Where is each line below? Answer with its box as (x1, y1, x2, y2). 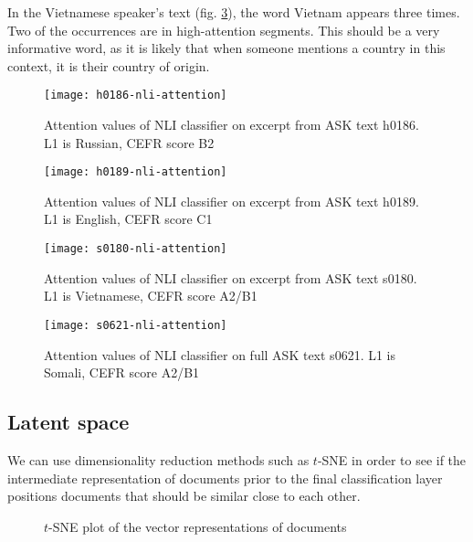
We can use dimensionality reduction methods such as (7, 450, 310, 469)
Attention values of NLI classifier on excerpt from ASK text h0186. (44, 115, 419, 134)
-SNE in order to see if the (317, 450, 467, 469)
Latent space (7, 408, 130, 436)
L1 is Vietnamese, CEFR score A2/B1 (44, 286, 258, 305)
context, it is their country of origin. (7, 56, 210, 75)
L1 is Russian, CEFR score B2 (44, 133, 215, 152)
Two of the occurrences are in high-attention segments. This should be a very (7, 20, 440, 39)
